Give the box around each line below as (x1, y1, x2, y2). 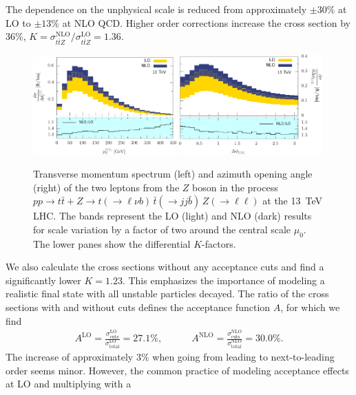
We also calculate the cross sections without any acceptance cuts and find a (6, 259, 324, 274)
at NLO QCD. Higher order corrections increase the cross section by (62, 15, 350, 30)
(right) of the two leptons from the (33, 180, 180, 194)
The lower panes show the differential (33, 236, 191, 250)
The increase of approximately (6, 349, 134, 363)
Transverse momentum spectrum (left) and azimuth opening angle (33, 166, 313, 180)
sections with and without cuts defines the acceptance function (6, 299, 271, 314)
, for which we (280, 299, 340, 314)
